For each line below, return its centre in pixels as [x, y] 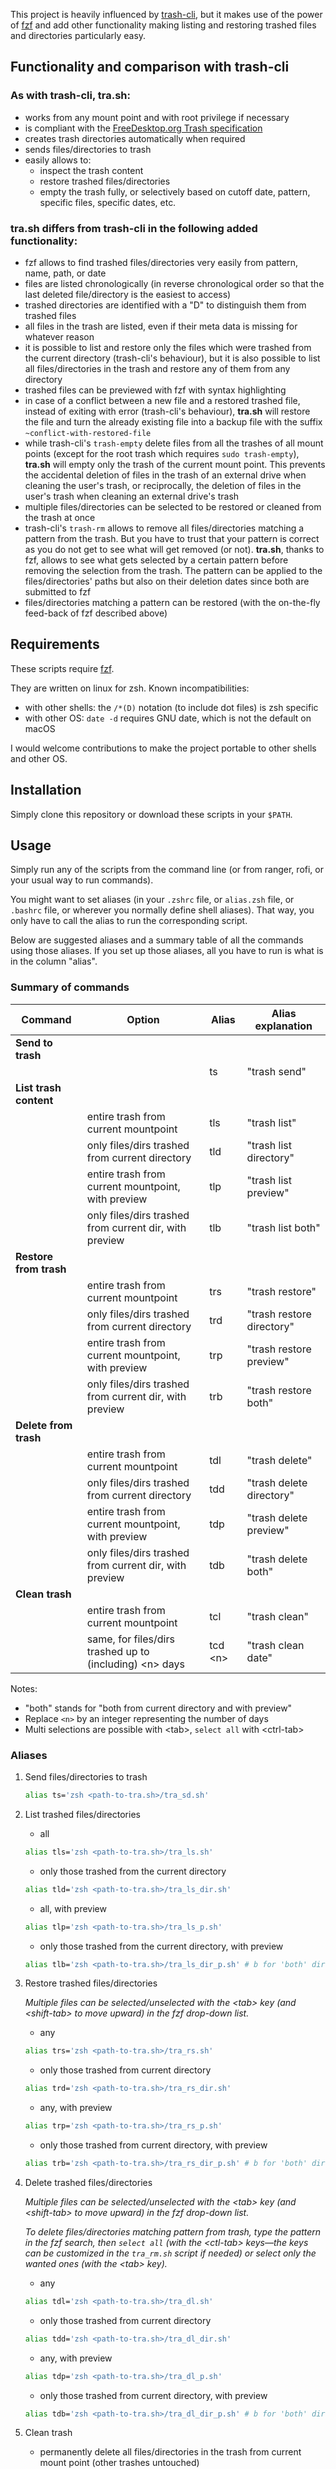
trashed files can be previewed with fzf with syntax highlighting [155, 390]
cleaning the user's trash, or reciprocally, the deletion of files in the [163, 485]
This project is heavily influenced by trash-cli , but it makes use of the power [166, 14]
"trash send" [276, 1071]
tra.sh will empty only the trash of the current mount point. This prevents [175, 464]
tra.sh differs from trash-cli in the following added [134, 228]
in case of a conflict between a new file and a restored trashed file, [162, 400]
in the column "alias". [54, 961]
